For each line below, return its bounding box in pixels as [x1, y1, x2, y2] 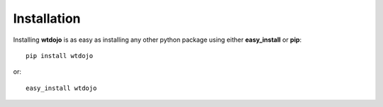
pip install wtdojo [26, 52, 94, 60]
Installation [13, 11, 81, 26]
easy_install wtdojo [26, 84, 97, 92]
